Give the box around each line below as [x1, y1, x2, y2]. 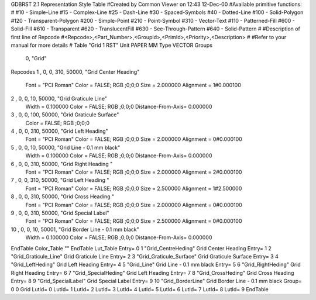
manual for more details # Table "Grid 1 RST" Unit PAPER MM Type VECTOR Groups [11, 42, 213, 49]
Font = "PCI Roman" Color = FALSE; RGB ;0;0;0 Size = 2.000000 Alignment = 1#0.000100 [25, 82, 241, 89]
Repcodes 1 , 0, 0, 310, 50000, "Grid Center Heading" [11, 68, 140, 75]
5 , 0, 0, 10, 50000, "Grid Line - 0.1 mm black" [11, 144, 121, 151]
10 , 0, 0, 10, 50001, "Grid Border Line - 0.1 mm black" [11, 226, 140, 233]
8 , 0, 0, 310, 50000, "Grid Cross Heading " [11, 193, 114, 200]
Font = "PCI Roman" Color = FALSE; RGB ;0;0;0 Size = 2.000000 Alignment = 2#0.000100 [25, 168, 242, 175]
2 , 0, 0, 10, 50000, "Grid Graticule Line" [11, 95, 108, 102]
